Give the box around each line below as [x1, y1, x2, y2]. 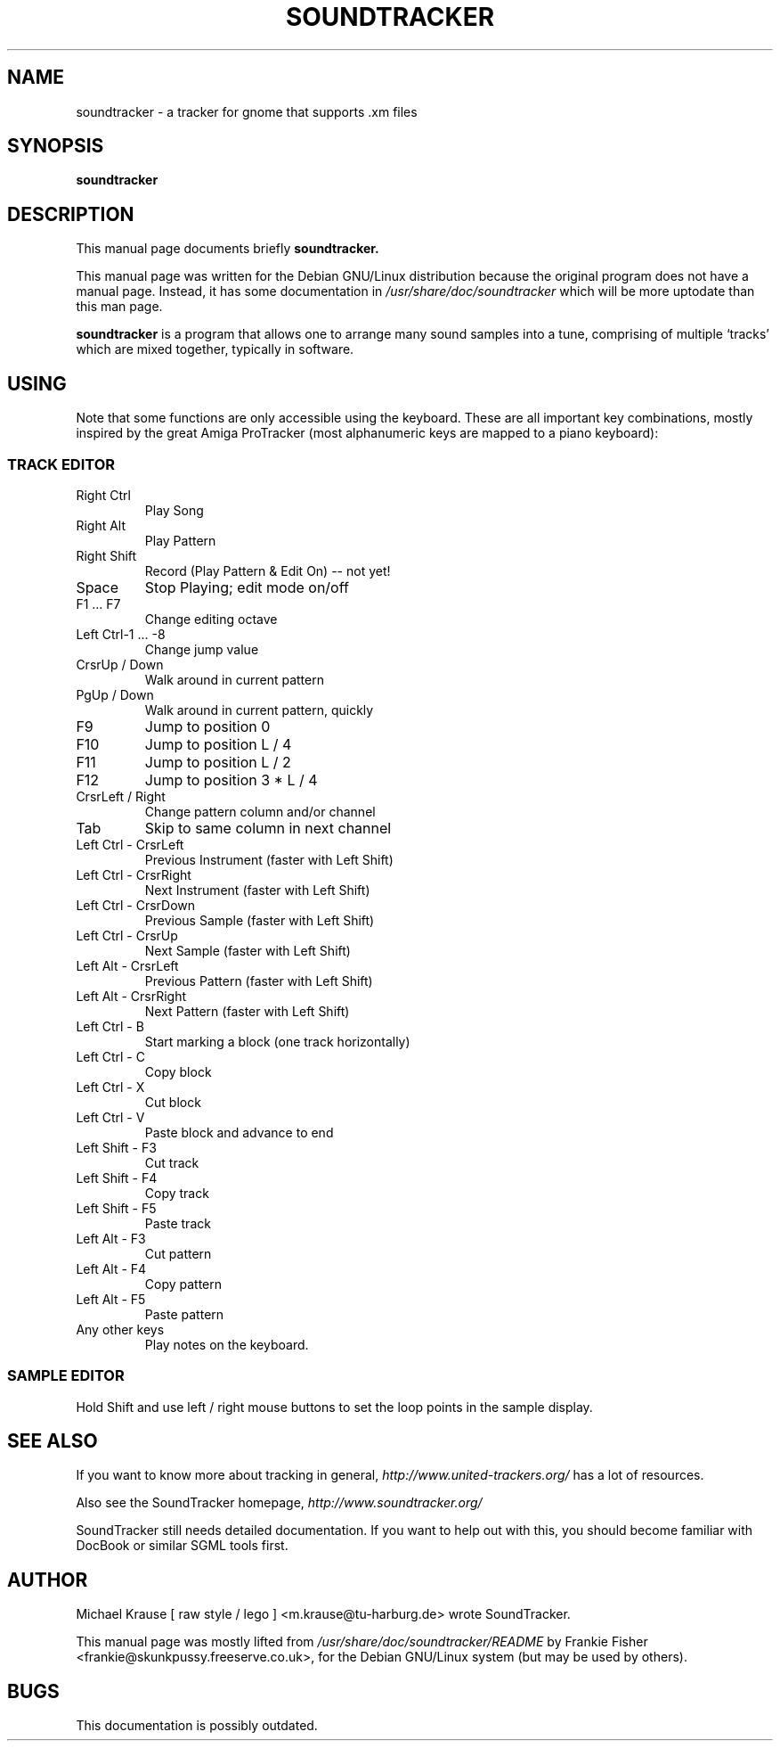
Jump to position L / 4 [144, 734, 292, 753]
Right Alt [76, 517, 126, 533]
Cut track [144, 1154, 199, 1170]
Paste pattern [144, 1306, 224, 1322]
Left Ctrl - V [76, 1109, 145, 1125]
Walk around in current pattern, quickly [144, 702, 374, 718]
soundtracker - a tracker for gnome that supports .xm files [76, 103, 418, 119]
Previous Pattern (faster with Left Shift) [144, 972, 373, 989]
